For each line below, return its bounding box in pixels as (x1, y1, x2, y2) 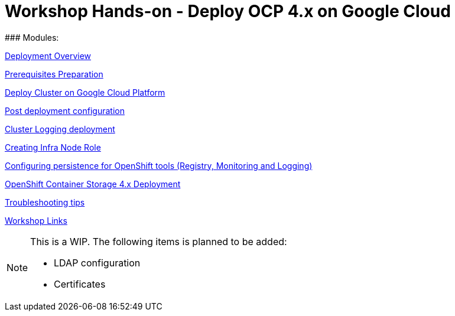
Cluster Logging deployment (5, 123, 115, 134)
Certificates (54, 278, 106, 290)
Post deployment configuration (5, 105, 125, 116)
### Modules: (5, 32, 59, 43)
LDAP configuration (54, 256, 141, 269)
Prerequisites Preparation (5, 69, 103, 79)
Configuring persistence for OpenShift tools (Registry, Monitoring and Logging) (5, 160, 313, 171)
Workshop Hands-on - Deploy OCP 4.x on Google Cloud (5, 1, 451, 21)
